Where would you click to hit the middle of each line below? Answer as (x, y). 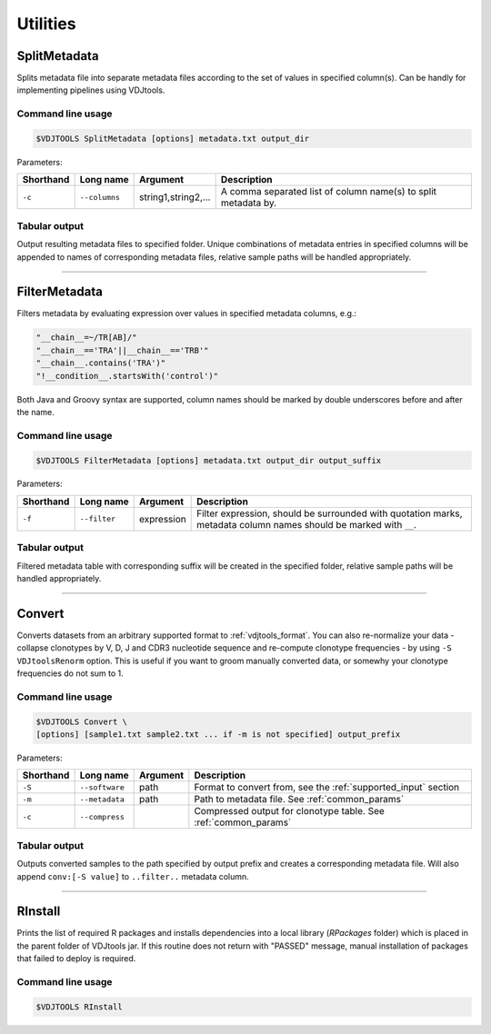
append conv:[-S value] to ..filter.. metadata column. (133, 876)
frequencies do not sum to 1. (70, 673)
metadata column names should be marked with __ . (306, 524)
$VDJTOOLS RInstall (79, 1007)
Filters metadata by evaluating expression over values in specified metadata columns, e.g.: (187, 313)
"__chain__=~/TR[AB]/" (86, 338)
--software (102, 787)
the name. (35, 412)
